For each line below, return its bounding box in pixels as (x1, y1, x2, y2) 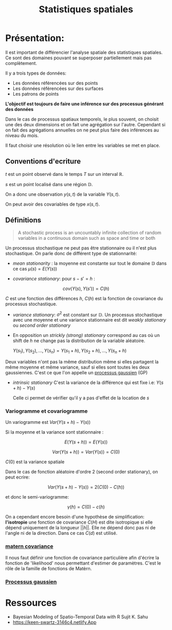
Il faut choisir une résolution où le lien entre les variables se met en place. (5, 142, 160, 148)
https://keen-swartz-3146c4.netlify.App (12, 619, 97, 625)
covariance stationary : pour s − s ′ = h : (12, 275, 96, 282)
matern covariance (5, 543, 54, 550)
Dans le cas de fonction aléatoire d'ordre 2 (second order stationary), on (5, 469, 158, 475)
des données (5, 106, 34, 112)
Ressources (5, 597, 57, 609)
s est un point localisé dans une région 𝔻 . (5, 181, 93, 187)
